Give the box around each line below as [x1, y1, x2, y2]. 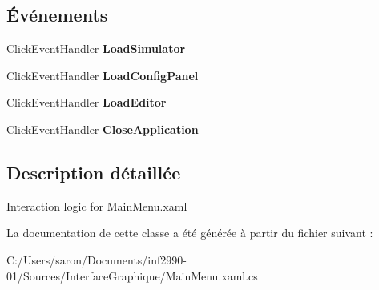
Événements [6, 2, 108, 27]
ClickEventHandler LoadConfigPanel [6, 66, 199, 83]
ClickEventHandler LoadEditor [6, 94, 167, 111]
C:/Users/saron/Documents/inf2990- [6, 251, 187, 268]
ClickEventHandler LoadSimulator [6, 40, 186, 57]
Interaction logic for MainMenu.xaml [6, 197, 187, 214]
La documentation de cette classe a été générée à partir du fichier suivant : [6, 224, 373, 241]
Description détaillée [6, 159, 181, 184]
